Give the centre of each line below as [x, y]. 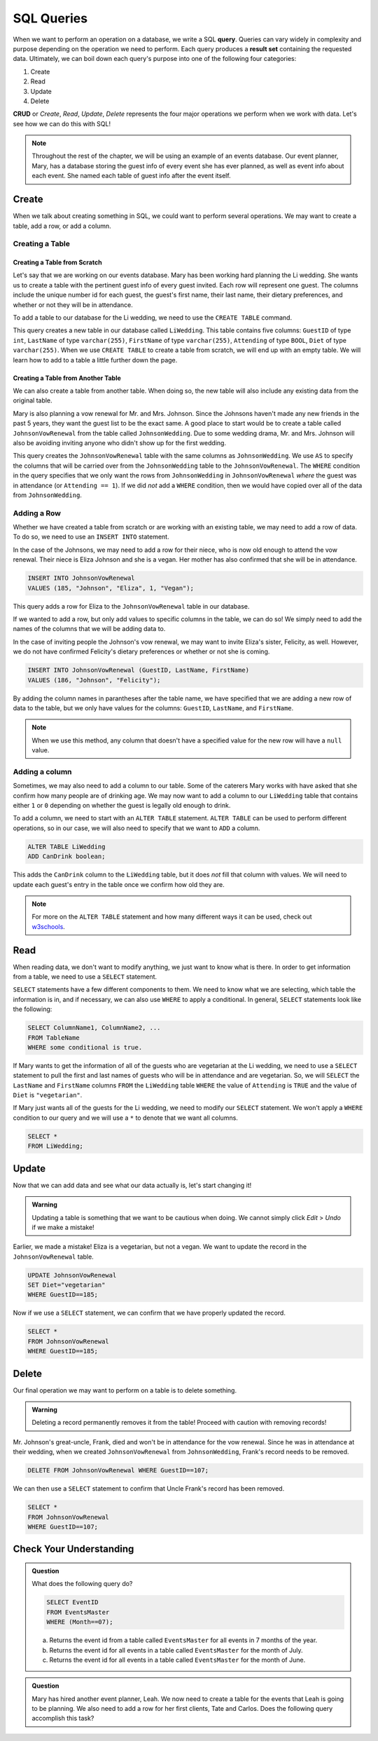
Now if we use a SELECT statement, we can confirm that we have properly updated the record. [149, 1313]
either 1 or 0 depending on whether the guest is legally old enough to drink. [122, 805]
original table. [33, 400]
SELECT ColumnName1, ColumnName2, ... [94, 1028]
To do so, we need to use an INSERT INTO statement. [91, 537]
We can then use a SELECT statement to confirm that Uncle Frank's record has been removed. [149, 1489]
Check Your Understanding [73, 1549]
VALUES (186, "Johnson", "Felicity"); [94, 680]
